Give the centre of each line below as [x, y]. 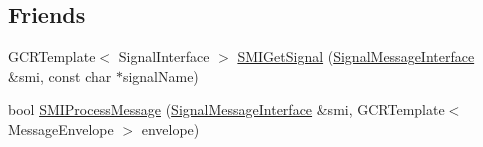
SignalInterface [164, 56]
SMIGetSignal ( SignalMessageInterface [356, 56]
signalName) [160, 75]
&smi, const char [60, 75]
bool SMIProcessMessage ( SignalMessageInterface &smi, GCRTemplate [226, 109]
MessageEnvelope [61, 128]
